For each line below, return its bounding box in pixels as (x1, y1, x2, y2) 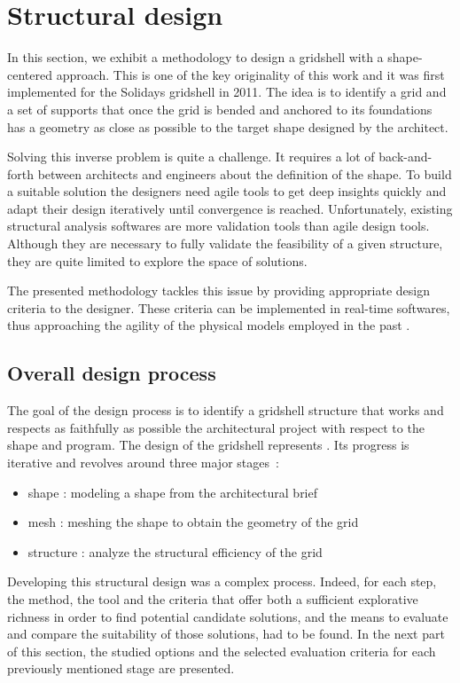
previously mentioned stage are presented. (7, 659, 235, 678)
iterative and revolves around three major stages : (7, 453, 279, 472)
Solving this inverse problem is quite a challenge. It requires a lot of (7, 147, 375, 166)
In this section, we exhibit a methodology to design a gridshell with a (7, 48, 384, 67)
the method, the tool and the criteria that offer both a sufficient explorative (7, 589, 418, 608)
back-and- (378, 147, 433, 166)
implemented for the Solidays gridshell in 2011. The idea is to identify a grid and (7, 82, 447, 101)
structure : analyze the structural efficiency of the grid (27, 542, 323, 561)
